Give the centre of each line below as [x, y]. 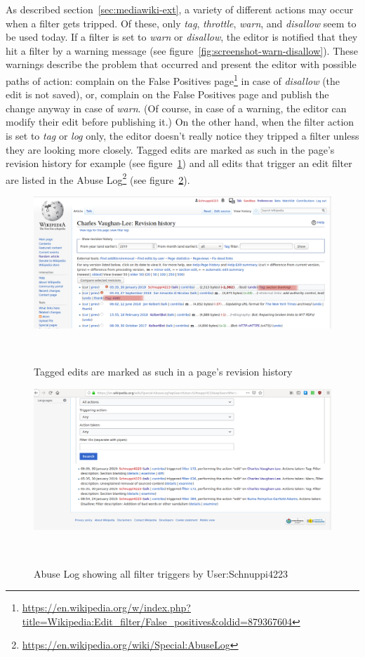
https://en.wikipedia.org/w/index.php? [106, 608]
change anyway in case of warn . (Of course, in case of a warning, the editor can [176, 108]
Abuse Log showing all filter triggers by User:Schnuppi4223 [161, 573]
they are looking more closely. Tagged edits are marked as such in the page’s [170, 149]
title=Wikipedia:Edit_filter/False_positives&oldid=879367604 [157, 621]
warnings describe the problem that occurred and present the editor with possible [181, 64]
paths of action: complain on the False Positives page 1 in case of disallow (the [173, 79]
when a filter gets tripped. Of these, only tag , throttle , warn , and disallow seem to [181, 23]
